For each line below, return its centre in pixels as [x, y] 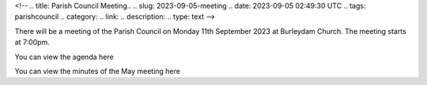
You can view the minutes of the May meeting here [98, 71]
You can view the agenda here [64, 57]
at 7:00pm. [32, 42]
